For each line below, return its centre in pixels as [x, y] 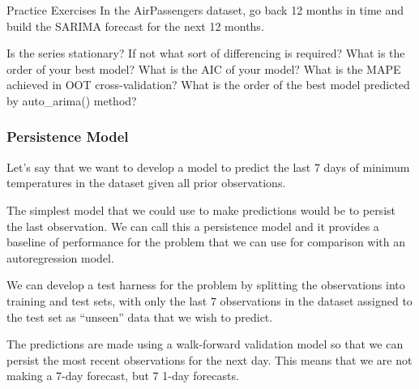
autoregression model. [60, 257]
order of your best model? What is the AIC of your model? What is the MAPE [204, 68]
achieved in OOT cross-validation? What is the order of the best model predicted [208, 85]
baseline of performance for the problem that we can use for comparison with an [206, 242]
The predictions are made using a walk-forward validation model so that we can [205, 344]
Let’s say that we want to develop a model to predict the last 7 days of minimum [208, 167]
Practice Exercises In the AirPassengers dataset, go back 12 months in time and [205, 10]
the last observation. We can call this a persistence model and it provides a [193, 226]
